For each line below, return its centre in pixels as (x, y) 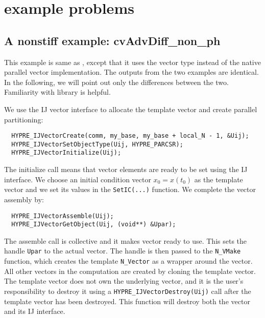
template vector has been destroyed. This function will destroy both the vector (127, 301)
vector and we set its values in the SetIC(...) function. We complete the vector (130, 189)
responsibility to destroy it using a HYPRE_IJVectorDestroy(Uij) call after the (128, 291)
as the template (219, 179)
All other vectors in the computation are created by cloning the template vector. (130, 271)
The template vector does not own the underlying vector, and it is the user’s (124, 281)
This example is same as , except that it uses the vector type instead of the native (132, 62)
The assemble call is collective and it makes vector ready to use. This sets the (126, 240)
